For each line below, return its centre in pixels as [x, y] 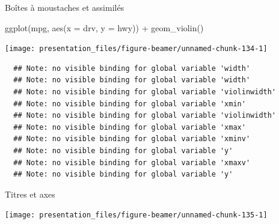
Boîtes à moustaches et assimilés [65, 7]
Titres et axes [30, 194]
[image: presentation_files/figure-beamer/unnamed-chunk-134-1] [136, 49]
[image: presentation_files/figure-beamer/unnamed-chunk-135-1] [136, 215]
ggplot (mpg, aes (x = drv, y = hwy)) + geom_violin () [104, 27]
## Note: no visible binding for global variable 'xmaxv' [132, 162]
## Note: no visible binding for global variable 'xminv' [132, 139]
